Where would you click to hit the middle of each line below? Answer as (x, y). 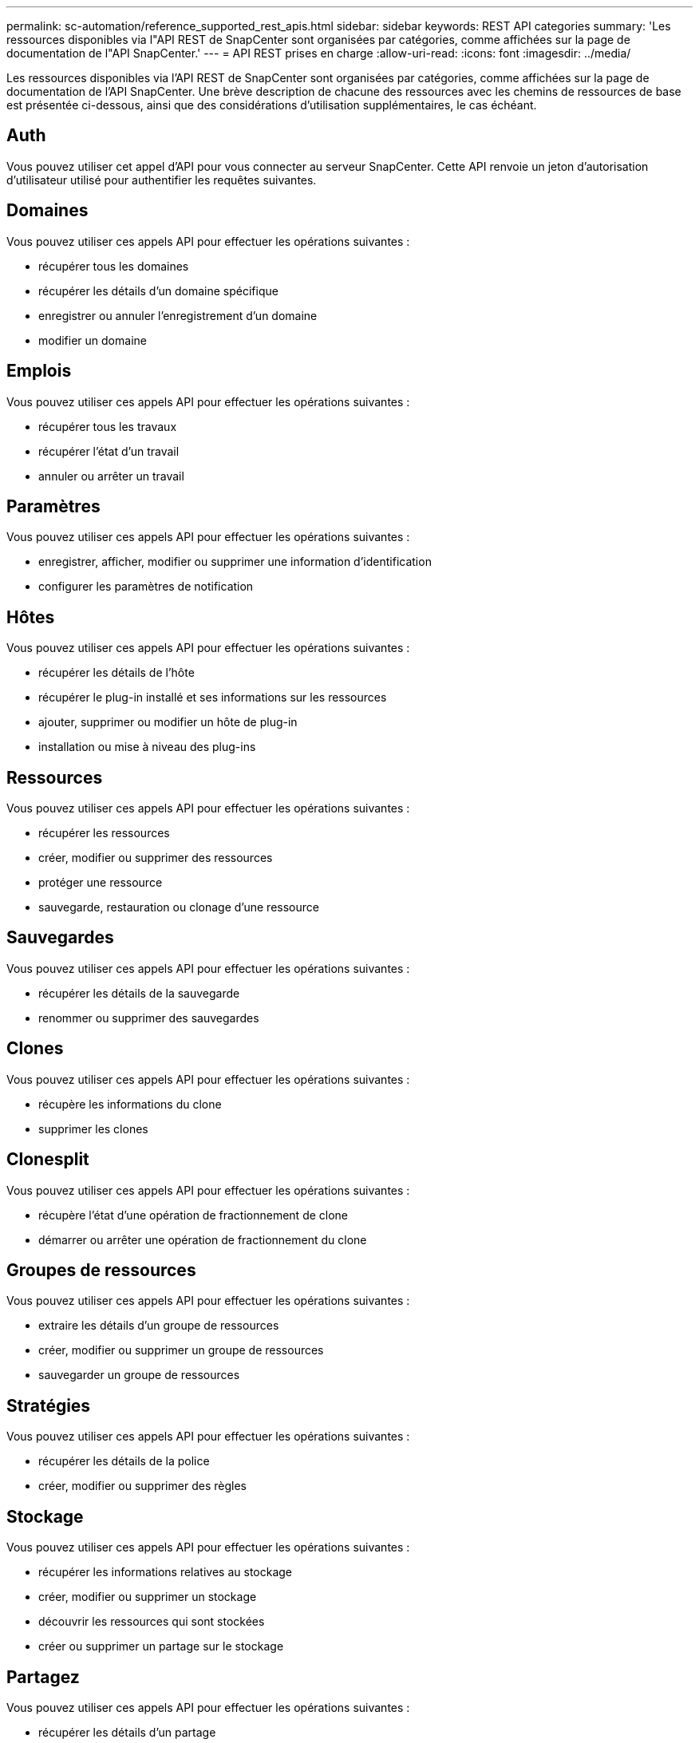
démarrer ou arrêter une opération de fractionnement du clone (203, 1239)
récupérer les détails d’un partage (127, 1732)
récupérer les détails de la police (124, 1461)
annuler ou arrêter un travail (111, 476)
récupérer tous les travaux (108, 426)
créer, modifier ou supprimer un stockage (148, 1597)
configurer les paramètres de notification (146, 587)
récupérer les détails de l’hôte (116, 673)
